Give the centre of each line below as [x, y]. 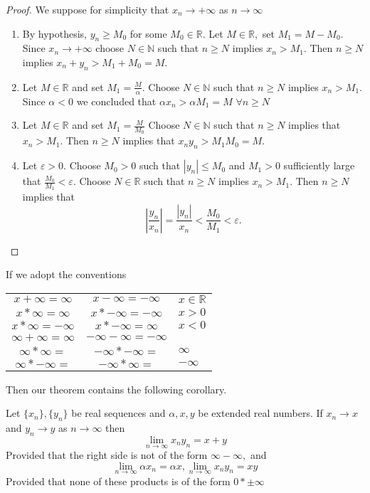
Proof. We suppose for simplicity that [88, 9]
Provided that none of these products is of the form [118, 481]
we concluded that [116, 101]
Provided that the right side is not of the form [107, 455]
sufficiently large [319, 165]
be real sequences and [118, 413]
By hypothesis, [54, 33]
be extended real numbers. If [260, 413]
